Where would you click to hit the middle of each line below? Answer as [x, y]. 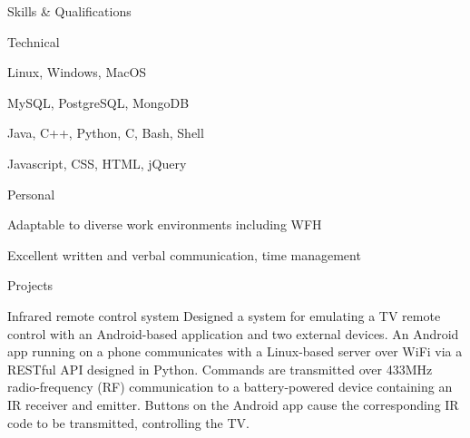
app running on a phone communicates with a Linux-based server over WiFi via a [235, 351]
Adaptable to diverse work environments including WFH [165, 224]
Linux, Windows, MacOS [77, 72]
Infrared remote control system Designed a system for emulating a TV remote [224, 315]
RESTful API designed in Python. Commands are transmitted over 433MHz [220, 369]
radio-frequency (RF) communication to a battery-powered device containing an [230, 387]
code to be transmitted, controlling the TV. [128, 422]
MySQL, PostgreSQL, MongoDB [98, 102]
